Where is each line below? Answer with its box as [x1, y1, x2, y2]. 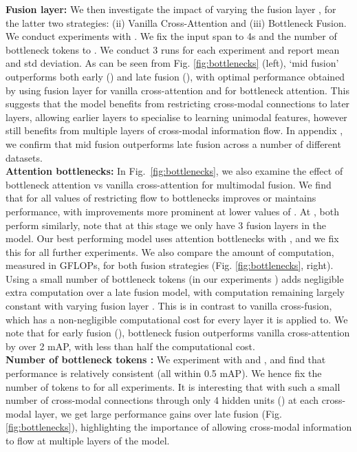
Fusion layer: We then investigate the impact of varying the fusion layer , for [6, 2, 336, 16]
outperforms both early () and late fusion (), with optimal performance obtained [6, 69, 345, 83]
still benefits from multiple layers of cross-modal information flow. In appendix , [6, 123, 343, 138]
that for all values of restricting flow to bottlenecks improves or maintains [6, 191, 316, 205]
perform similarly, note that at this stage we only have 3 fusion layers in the [6, 217, 327, 232]
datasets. [6, 150, 43, 164]
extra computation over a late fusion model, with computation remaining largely [6, 285, 345, 299]
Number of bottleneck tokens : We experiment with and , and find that [6, 352, 326, 367]
